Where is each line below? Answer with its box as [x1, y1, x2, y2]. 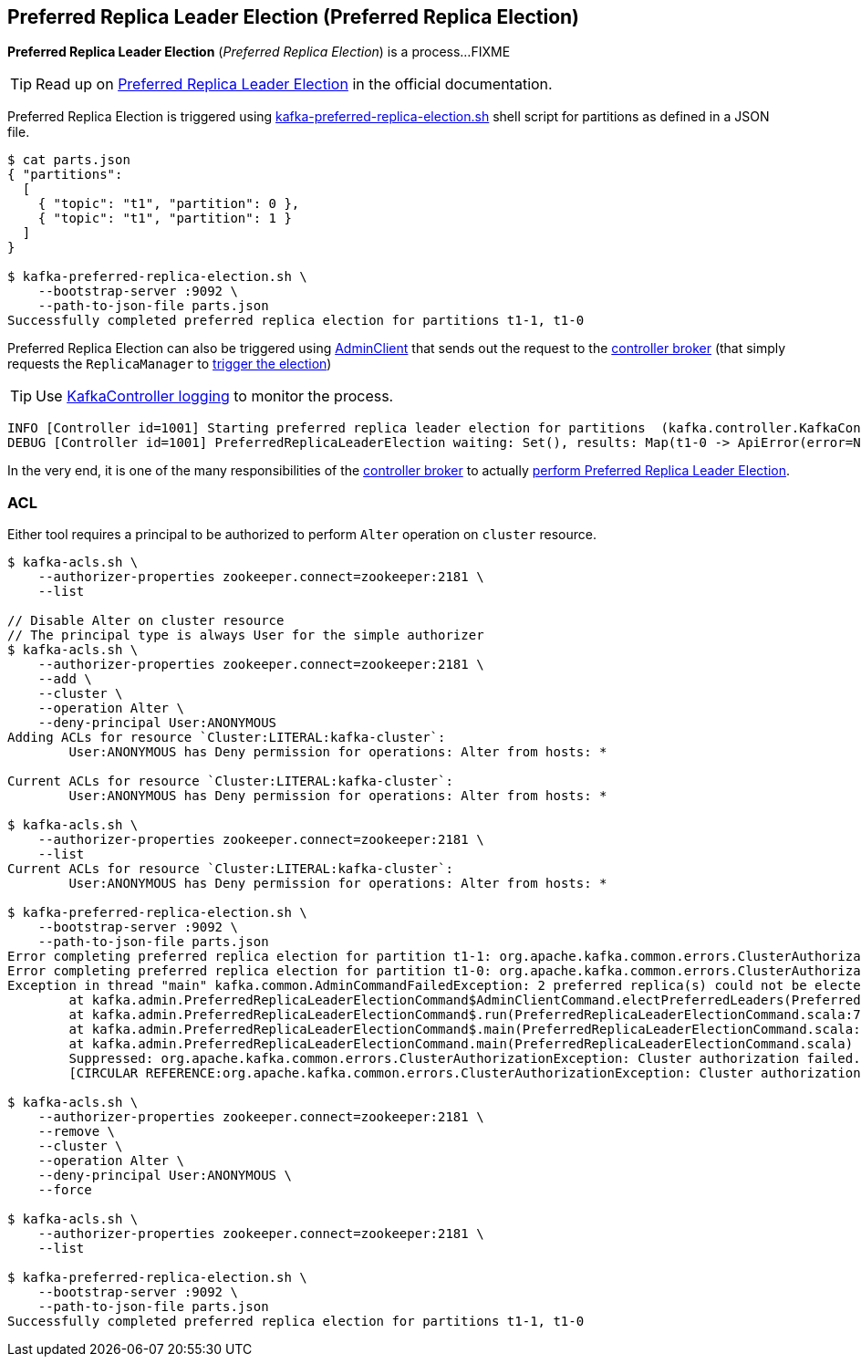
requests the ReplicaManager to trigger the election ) [7, 356, 332, 372]
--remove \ [37, 1124, 116, 1140]
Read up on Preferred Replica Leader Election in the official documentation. [36, 75, 553, 94]
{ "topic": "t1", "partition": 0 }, [37, 196, 300, 212]
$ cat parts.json [7, 152, 130, 168]
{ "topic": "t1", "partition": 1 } [37, 211, 292, 226]
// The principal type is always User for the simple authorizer [7, 628, 484, 643]
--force [37, 1182, 92, 1198]
